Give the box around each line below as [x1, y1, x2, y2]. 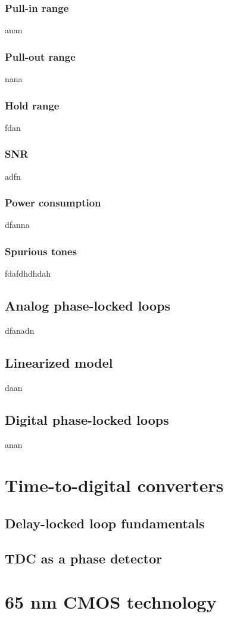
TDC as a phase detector [5, 549, 163, 567]
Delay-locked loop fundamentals [5, 514, 205, 533]
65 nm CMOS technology [5, 590, 217, 614]
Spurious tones [5, 243, 77, 258]
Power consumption [5, 195, 101, 210]
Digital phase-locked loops [5, 410, 169, 428]
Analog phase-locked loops [5, 296, 171, 315]
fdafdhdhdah [5, 267, 51, 280]
